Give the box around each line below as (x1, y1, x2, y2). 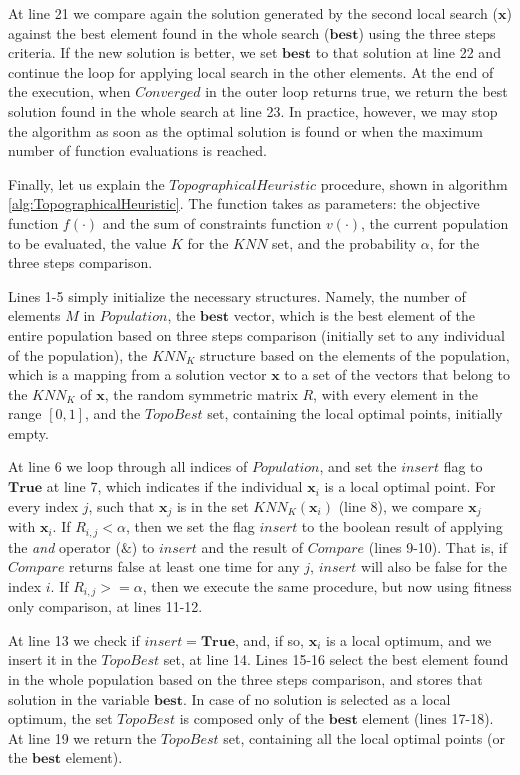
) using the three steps (358, 22, 496, 43)
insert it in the (8, 649, 97, 670)
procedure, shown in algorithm (320, 173, 508, 194)
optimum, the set (8, 708, 113, 729)
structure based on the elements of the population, (200, 344, 510, 365)
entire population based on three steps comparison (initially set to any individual (8, 324, 505, 345)
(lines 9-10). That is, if (368, 536, 508, 557)
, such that (88, 495, 155, 516)
